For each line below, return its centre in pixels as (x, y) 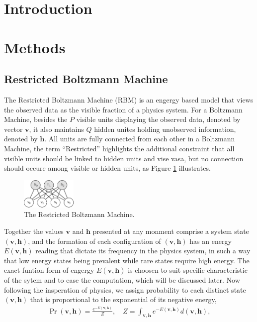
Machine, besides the (36, 119)
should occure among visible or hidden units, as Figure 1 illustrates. (107, 168)
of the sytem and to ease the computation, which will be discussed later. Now (122, 280)
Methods (35, 47)
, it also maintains (56, 129)
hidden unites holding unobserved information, (165, 129)
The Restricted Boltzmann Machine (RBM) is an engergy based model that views (129, 99)
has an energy (211, 241)
